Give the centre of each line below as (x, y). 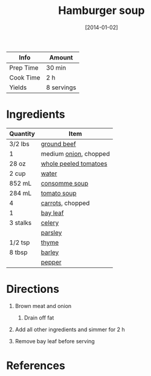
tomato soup (59, 193)
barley (50, 252)
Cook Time (25, 78)
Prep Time (24, 67)
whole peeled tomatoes (74, 163)
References (36, 366)
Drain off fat (39, 317)
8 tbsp (18, 252)
